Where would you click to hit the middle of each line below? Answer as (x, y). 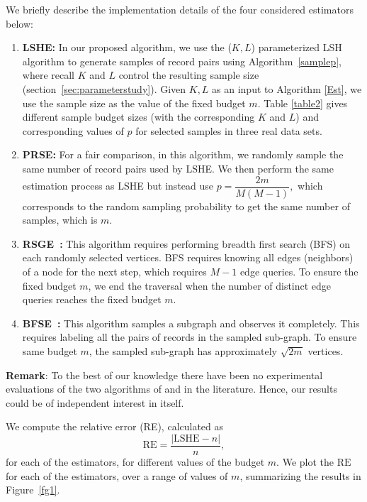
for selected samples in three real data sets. (229, 130)
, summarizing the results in (300, 475)
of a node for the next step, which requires (114, 271)
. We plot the (305, 461)
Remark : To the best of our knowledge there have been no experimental (164, 375)
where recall (48, 75)
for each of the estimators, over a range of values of (117, 475)
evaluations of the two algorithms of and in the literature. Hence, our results (171, 389)
